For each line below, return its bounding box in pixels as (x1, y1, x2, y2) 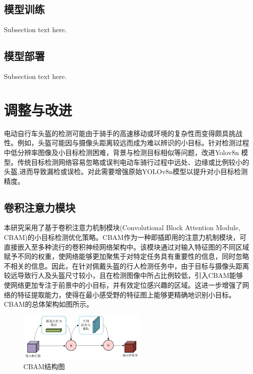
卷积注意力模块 (4, 199, 75, 215)
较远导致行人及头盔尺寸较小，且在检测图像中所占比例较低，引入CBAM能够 (4, 270, 243, 280)
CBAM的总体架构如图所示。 (4, 299, 93, 309)
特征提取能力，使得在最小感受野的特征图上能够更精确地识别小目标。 (17, 289, 235, 299)
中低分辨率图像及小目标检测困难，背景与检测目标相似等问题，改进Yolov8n (4, 147, 239, 157)
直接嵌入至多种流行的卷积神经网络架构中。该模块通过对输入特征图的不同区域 (4, 241, 249, 252)
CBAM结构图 (23, 361, 65, 371)
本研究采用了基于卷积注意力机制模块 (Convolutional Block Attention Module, (4, 222, 240, 233)
